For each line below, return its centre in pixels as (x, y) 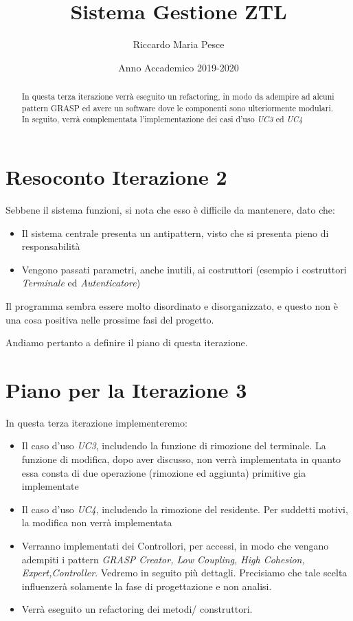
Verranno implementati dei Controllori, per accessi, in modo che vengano (175, 546)
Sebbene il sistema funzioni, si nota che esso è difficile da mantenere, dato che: (170, 210)
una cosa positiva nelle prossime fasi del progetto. (110, 319)
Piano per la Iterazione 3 (126, 389)
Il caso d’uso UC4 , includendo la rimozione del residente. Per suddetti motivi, (185, 509)
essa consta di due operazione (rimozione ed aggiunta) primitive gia (164, 472)
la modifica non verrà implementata (97, 522)
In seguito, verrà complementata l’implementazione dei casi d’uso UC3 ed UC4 (162, 119)
